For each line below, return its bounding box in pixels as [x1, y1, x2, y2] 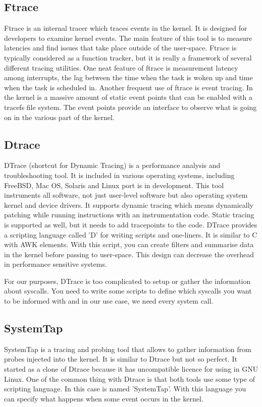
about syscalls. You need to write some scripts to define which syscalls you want [4, 285, 252, 296]
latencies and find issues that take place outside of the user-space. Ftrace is [4, 42, 237, 53]
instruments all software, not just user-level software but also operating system [4, 190, 248, 200]
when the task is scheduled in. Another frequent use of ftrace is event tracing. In [4, 82, 253, 92]
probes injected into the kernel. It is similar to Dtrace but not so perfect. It [4, 354, 237, 364]
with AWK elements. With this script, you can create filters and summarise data [4, 239, 254, 250]
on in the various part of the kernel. [4, 111, 115, 122]
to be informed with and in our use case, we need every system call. [4, 296, 214, 306]
